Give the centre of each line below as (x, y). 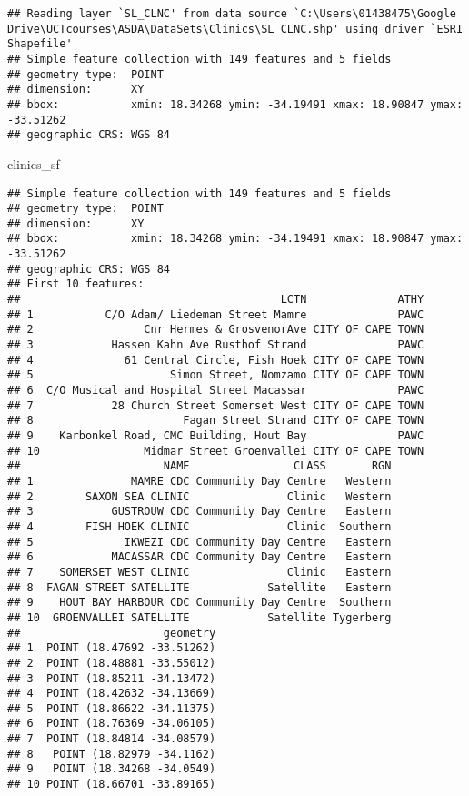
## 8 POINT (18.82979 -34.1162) (112, 754)
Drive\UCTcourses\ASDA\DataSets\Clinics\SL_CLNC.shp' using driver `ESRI (235, 29)
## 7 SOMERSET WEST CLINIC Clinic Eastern (200, 572)
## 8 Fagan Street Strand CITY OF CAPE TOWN (216, 421)
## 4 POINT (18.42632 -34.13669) (112, 694)
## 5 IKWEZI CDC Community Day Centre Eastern (200, 542)
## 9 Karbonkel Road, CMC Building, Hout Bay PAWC (216, 436)
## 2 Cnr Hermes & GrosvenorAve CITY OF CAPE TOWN (216, 330)
